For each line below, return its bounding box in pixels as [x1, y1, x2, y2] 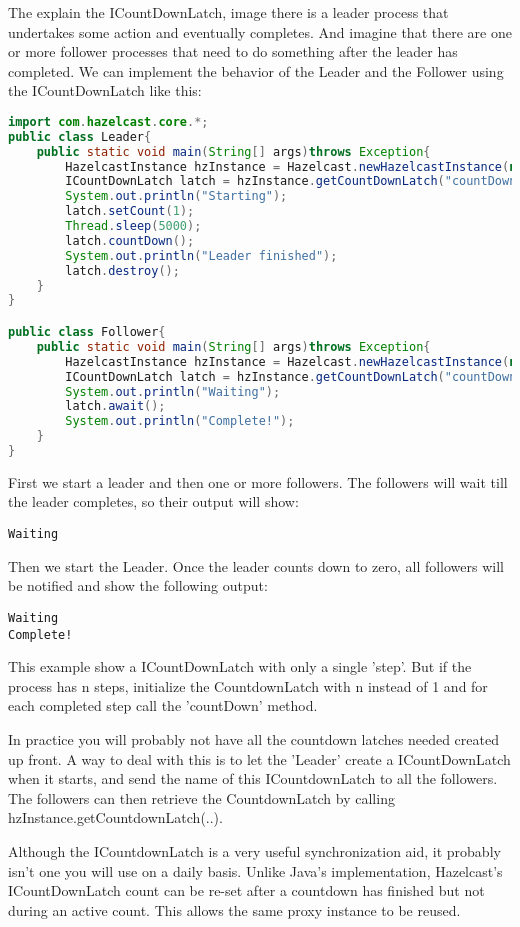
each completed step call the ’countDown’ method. [8, 695, 318, 716]
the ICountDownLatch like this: [8, 80, 202, 101]
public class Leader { [8, 129, 152, 144]
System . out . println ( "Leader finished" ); [65, 248, 338, 263]
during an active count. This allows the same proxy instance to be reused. [8, 899, 461, 920]
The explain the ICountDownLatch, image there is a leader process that [8, 2, 449, 22]
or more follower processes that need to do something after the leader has [8, 41, 458, 62]
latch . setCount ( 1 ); [65, 204, 195, 219]
